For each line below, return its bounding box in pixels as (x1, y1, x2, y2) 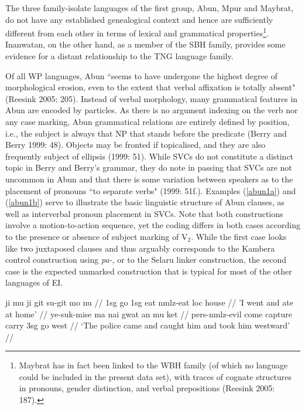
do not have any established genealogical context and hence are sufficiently (5, 13, 273, 25)
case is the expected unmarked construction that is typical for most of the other (5, 265, 292, 277)
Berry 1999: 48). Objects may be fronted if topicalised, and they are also (5, 138, 266, 151)
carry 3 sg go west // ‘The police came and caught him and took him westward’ (5, 319, 290, 331)
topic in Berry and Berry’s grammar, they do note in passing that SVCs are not (5, 161, 292, 174)
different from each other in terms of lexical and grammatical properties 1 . (5, 25, 269, 39)
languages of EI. (5, 276, 63, 289)
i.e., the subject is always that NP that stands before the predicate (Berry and (5, 127, 287, 139)
